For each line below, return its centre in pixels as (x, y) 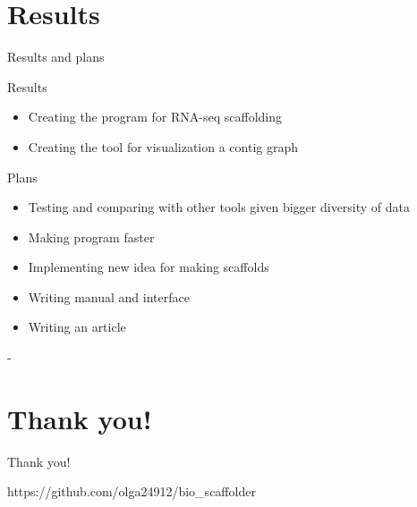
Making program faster (91, 237)
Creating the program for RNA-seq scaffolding (155, 117)
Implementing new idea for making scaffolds (149, 267)
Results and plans (56, 57)
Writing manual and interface (109, 296)
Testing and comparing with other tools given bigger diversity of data (219, 207)
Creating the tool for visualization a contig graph (163, 146)
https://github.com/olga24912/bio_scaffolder (132, 491)
